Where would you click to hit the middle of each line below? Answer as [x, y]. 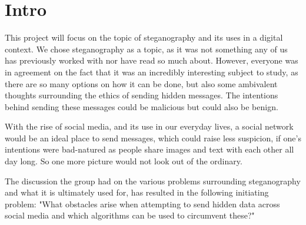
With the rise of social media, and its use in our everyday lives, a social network [149, 126]
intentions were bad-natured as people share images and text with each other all [149, 149]
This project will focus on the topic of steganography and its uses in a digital [144, 37]
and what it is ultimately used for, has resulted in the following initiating [137, 192]
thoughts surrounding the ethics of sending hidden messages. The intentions [142, 95]
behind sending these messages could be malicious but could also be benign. [142, 106]
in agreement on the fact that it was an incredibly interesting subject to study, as [152, 72]
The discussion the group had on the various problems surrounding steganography [153, 181]
